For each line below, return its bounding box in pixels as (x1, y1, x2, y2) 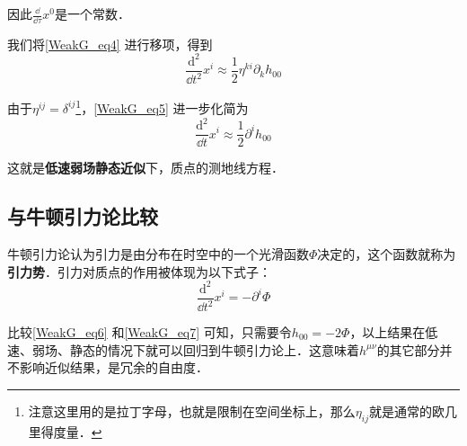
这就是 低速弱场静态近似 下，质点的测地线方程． (7, 158, 284, 177)
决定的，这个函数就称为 (317, 244, 456, 263)
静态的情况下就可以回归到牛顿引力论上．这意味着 (69, 340, 359, 359)
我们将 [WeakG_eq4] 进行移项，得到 (7, 34, 213, 53)
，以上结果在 (349, 323, 426, 342)
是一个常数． (54, 4, 130, 22)
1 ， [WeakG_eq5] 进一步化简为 (75, 96, 249, 117)
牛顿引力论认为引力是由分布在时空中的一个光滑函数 (7, 244, 309, 263)
